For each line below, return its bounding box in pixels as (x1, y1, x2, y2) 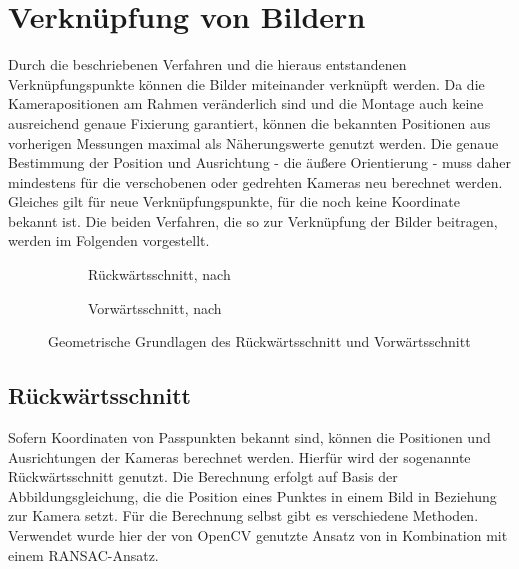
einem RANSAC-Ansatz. (8, 544, 159, 565)
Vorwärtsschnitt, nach (88, 297, 222, 318)
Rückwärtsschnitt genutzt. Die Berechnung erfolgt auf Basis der (8, 466, 398, 487)
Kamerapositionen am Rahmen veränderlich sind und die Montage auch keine (8, 93, 484, 114)
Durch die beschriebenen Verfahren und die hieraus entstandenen (8, 54, 407, 75)
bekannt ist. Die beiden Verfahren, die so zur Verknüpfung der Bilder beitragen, (8, 210, 498, 231)
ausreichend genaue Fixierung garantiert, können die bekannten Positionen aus (8, 112, 491, 133)
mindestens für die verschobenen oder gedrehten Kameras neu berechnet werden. (8, 171, 503, 192)
